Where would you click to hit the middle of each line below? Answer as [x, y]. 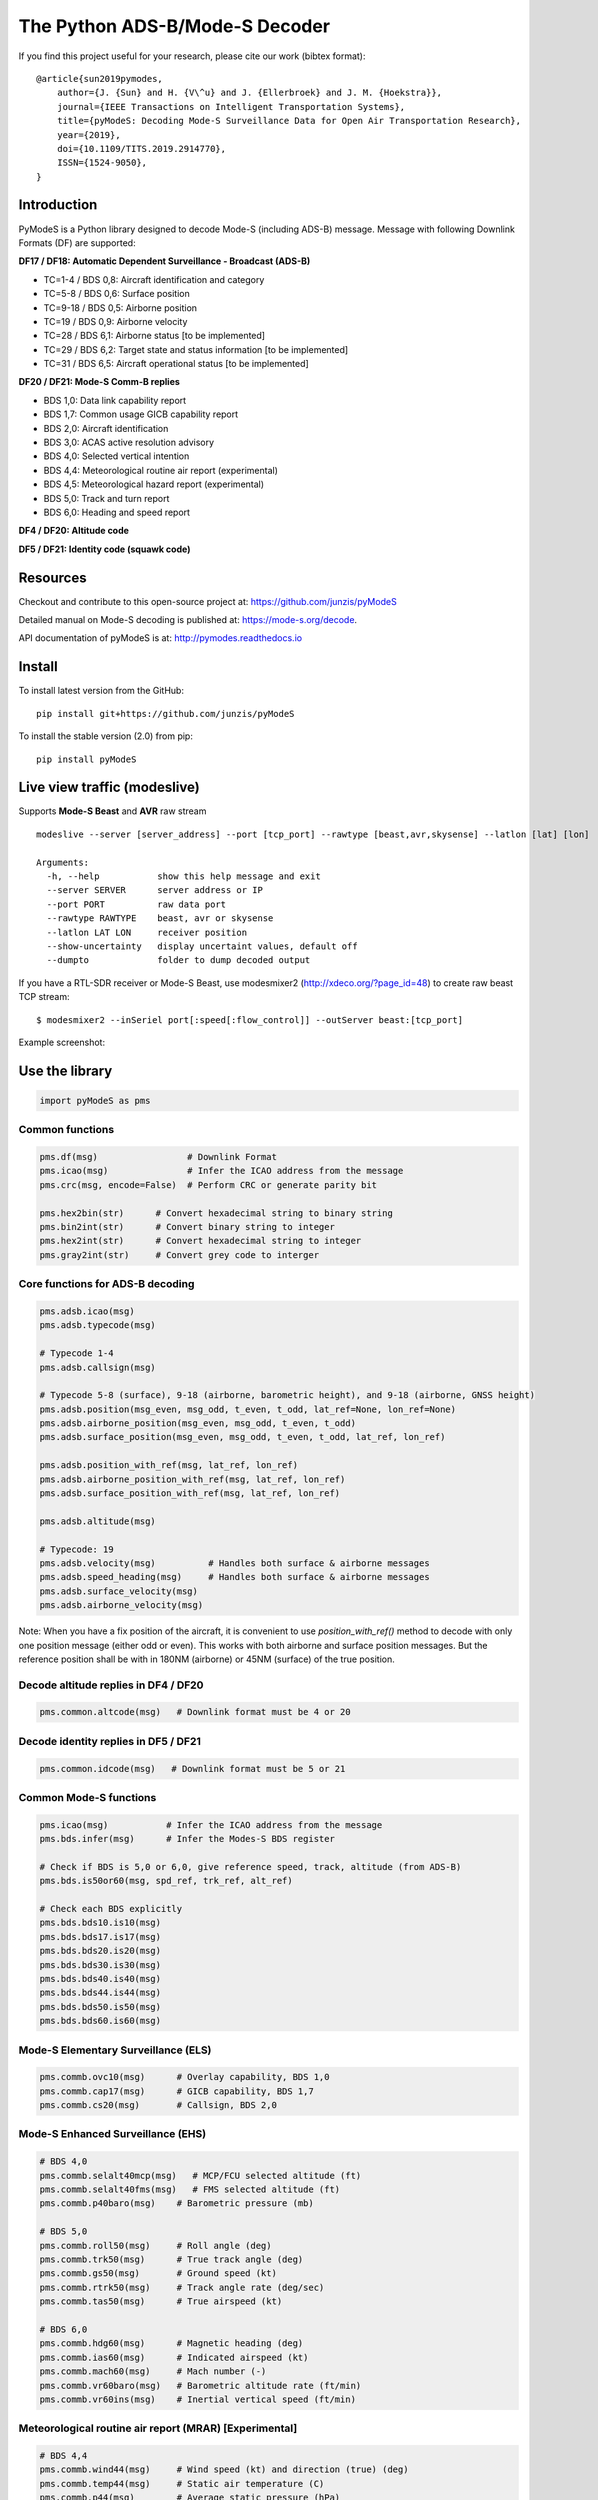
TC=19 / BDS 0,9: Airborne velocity [115, 321]
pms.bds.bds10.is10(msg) [100, 1923]
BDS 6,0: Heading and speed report [116, 512]
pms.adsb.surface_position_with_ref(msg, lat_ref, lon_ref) [190, 1493]
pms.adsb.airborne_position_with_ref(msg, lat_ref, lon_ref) [192, 1479]
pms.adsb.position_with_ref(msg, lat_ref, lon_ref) [169, 1465]
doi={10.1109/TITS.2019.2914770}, [141, 148]
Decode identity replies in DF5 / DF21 [110, 1741]
